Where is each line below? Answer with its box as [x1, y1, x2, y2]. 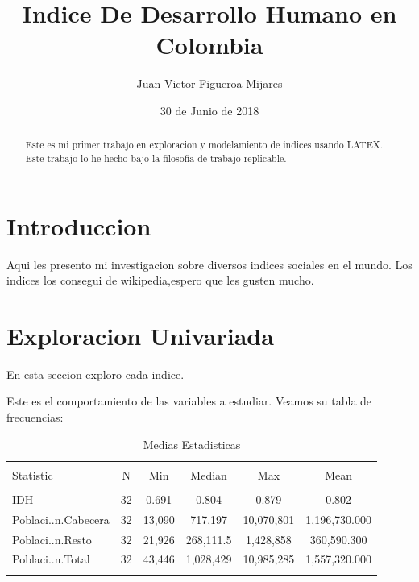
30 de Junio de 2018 [160, 102, 259, 118]
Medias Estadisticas [143, 435, 241, 452]
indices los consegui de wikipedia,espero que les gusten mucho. [6, 272, 314, 289]
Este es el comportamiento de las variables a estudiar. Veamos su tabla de [6, 393, 372, 409]
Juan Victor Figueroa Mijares [136, 75, 283, 92]
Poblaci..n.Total [12, 551, 90, 567]
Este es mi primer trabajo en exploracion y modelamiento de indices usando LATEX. [25, 138, 383, 152]
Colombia [156, 28, 263, 61]
